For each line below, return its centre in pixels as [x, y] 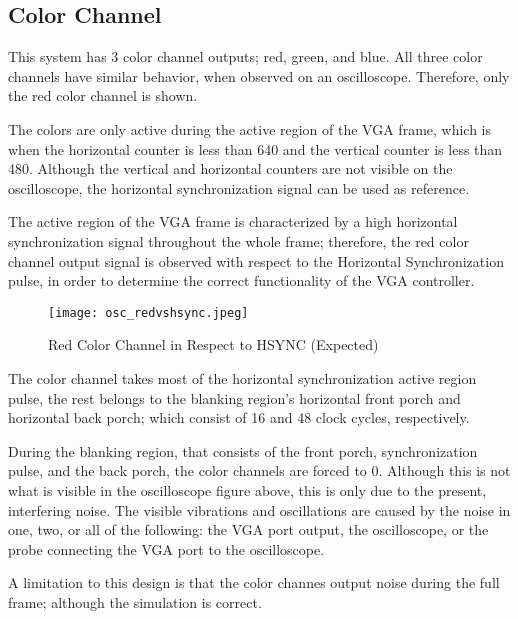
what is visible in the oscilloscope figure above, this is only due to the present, [247, 489]
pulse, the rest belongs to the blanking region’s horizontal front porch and [234, 397]
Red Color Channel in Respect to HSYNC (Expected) [213, 344]
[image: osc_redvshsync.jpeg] [148, 312]
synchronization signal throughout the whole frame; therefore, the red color [238, 240]
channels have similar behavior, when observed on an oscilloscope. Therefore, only [259, 75]
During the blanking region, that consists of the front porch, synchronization [243, 450]
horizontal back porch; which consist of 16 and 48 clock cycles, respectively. [239, 417]
